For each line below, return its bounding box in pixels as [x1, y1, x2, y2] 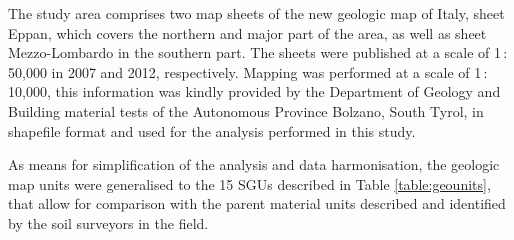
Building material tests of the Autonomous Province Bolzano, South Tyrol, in [8, 100, 484, 121]
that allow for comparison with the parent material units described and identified [8, 193, 506, 214]
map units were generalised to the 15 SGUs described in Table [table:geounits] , [8, 173, 491, 194]
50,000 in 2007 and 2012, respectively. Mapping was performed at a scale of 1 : [8, 61, 488, 82]
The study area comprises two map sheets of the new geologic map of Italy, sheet [8, 3, 505, 23]
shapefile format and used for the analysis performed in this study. [8, 120, 416, 141]
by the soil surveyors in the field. [8, 212, 209, 233]
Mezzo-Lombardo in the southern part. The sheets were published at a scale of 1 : [8, 42, 508, 63]
